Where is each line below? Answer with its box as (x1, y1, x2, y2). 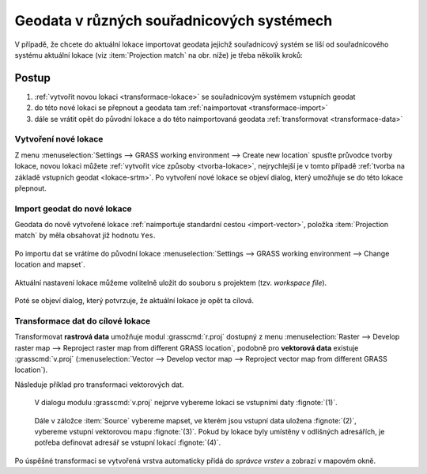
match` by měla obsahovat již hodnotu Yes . (14, 230, 156, 241)
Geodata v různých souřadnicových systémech (14, 12, 333, 29)
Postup (14, 71, 51, 85)
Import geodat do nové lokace (14, 203, 132, 214)
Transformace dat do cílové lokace (14, 315, 151, 326)
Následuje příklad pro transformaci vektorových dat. (14, 380, 185, 389)
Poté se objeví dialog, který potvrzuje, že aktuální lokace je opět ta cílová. (14, 296, 255, 305)
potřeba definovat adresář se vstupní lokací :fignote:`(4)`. (34, 438, 221, 447)
